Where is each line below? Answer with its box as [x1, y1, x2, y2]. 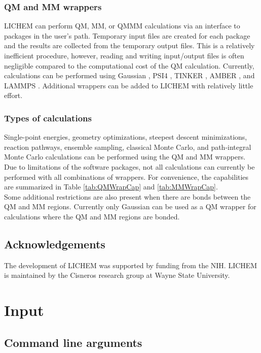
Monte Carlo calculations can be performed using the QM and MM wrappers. [4, 151, 246, 162]
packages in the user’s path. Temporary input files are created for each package [4, 30, 250, 41]
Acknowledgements [4, 236, 105, 251]
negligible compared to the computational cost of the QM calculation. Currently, [4, 60, 254, 71]
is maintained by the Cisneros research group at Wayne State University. [4, 270, 230, 280]
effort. [4, 90, 23, 101]
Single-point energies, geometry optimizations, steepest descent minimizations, [4, 132, 247, 142]
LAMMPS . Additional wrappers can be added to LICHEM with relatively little [4, 80, 253, 90]
